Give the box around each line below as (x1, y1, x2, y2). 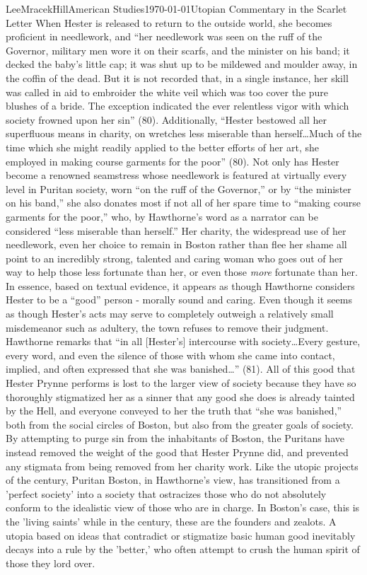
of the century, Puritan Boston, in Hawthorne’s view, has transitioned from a (6, 472, 340, 487)
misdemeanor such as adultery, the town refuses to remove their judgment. (6, 320, 329, 335)
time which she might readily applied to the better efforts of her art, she (6, 139, 319, 154)
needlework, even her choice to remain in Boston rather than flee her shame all (6, 237, 347, 252)
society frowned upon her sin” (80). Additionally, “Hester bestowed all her (6, 112, 327, 127)
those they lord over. (6, 555, 95, 570)
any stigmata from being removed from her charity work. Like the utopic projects (6, 458, 359, 473)
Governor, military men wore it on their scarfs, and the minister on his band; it (6, 42, 350, 57)
